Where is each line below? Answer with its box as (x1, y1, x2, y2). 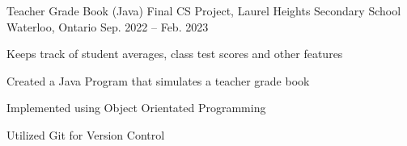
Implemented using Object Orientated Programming (6, 99, 266, 116)
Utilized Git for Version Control (6, 126, 165, 143)
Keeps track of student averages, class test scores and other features (6, 45, 343, 62)
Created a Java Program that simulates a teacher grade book (6, 72, 310, 89)
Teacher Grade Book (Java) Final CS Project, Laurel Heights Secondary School (6, 2, 401, 19)
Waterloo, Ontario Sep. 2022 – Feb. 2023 (6, 18, 209, 35)
